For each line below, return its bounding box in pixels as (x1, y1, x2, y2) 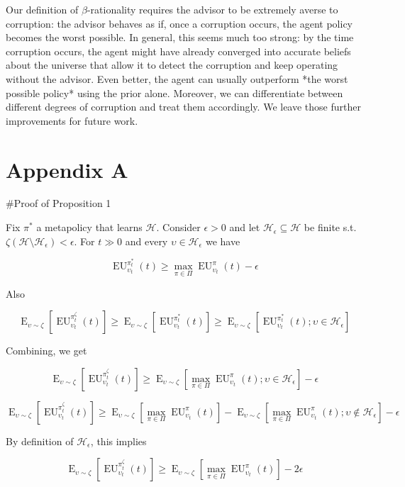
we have (205, 233, 240, 248)
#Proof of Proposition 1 (6, 196, 111, 211)
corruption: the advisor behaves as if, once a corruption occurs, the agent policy (6, 16, 353, 30)
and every (125, 233, 168, 248)
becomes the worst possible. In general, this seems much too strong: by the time (6, 30, 354, 45)
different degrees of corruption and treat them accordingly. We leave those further (6, 99, 361, 114)
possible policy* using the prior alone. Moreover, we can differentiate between (6, 85, 343, 100)
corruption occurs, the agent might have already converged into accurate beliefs (6, 43, 351, 58)
